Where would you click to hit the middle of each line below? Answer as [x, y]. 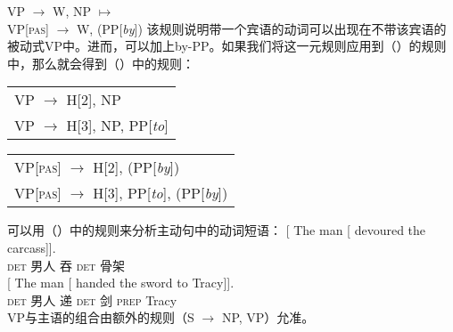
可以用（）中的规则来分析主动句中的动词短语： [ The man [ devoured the [217, 230]
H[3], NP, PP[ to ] [117, 126]
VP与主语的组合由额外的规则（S [101, 317]
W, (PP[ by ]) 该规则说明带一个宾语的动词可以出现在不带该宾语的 [261, 28]
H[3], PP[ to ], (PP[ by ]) [161, 193]
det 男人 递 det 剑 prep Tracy [92, 300]
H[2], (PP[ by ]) [136, 167]
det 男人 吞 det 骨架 [66, 265]
